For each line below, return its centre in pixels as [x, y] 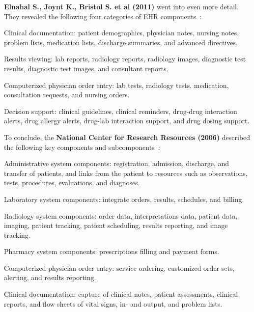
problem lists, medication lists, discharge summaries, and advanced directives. [121, 42]
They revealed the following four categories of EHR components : [103, 16]
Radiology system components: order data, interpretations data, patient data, [121, 215]
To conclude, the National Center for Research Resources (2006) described [127, 137]
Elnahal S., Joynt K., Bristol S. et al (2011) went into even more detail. [121, 6]
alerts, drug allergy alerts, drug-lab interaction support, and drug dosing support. [127, 121]
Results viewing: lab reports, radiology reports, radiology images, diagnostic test [125, 59]
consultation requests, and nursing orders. [67, 95]
